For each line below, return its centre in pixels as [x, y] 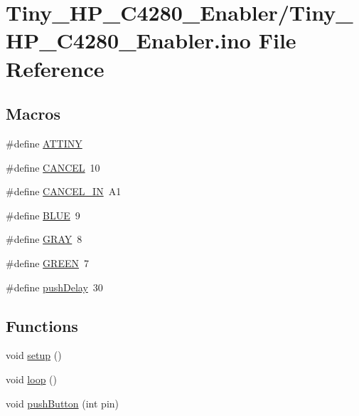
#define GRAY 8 [44, 239]
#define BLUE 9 [43, 215]
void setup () [34, 355]
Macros [33, 114]
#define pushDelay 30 [54, 287]
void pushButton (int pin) [62, 403]
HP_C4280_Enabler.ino [128, 40]
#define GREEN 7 [47, 262]
